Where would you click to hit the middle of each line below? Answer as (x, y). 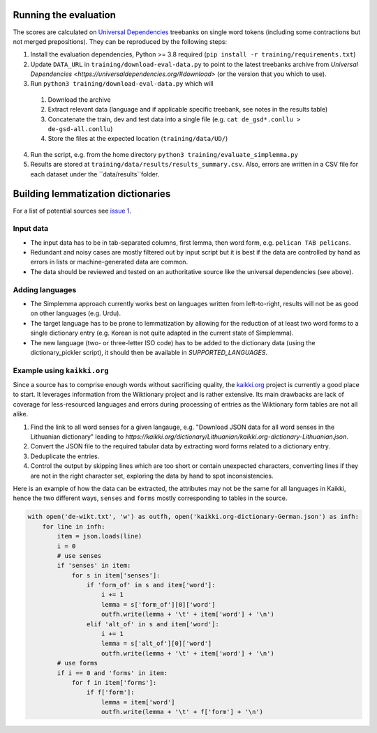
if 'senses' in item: (94, 566)
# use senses (79, 556)
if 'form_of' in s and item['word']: (151, 585)
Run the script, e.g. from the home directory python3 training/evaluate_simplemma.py (164, 154)
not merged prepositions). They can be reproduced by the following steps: (120, 41)
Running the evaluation (65, 15)
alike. (21, 414)
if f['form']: (111, 693)
